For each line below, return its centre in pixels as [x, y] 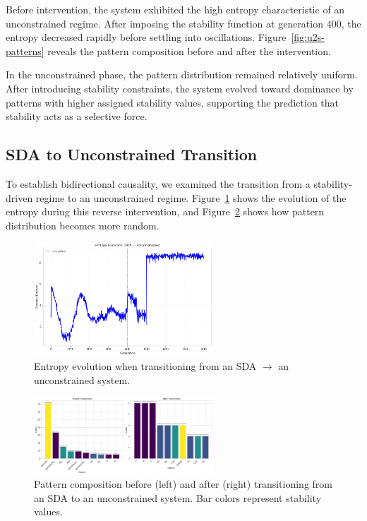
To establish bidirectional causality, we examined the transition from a [158, 183]
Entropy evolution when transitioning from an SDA [145, 366]
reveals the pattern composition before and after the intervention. [189, 50]
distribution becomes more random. [83, 225]
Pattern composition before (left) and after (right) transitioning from [183, 484]
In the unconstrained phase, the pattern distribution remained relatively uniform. [182, 74]
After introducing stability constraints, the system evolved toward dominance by [180, 88]
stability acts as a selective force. [77, 116]
